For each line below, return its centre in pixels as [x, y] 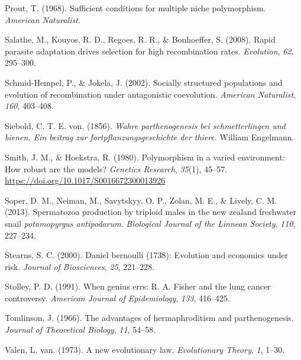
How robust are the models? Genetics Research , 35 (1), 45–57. [116, 168]
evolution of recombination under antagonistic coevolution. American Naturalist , [150, 94]
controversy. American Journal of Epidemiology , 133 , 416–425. [117, 298]
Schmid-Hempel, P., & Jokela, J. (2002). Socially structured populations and [144, 82]
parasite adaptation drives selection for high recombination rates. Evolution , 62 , [149, 51]
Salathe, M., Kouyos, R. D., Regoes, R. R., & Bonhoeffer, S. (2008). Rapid [140, 39]
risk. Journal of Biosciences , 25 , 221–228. [80, 266]
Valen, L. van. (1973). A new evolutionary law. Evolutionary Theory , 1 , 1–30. [145, 349]
